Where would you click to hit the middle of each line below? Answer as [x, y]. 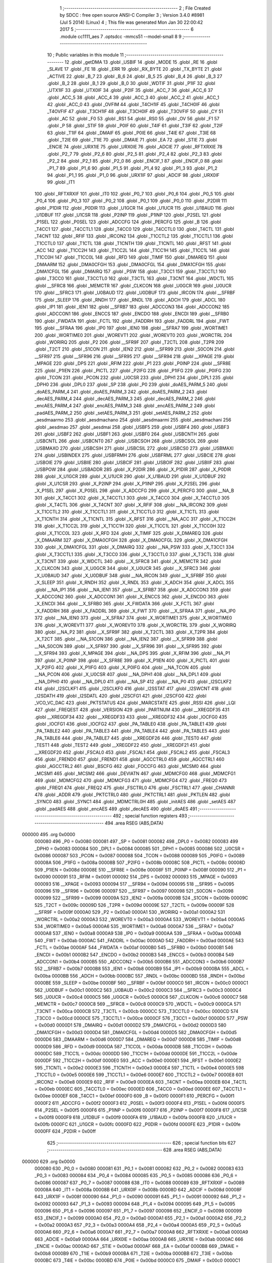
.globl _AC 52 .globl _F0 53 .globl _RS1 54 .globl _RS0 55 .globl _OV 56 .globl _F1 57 [133, 118]
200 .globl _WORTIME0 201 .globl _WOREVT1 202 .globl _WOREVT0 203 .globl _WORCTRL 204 [133, 335]
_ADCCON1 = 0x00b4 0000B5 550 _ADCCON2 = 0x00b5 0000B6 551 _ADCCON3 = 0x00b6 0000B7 [139, 961]
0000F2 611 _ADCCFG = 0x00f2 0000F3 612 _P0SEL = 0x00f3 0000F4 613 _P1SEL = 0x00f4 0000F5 [140, 1103]
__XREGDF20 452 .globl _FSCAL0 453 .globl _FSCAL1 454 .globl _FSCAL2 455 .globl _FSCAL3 [132, 752]
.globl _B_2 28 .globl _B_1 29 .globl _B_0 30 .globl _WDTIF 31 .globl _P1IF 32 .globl [131, 83]
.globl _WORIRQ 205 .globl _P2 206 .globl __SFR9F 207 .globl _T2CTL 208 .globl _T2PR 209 [129, 342]
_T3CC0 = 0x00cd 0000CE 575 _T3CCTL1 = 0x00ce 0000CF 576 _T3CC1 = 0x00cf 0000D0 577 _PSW [141, 1018]
